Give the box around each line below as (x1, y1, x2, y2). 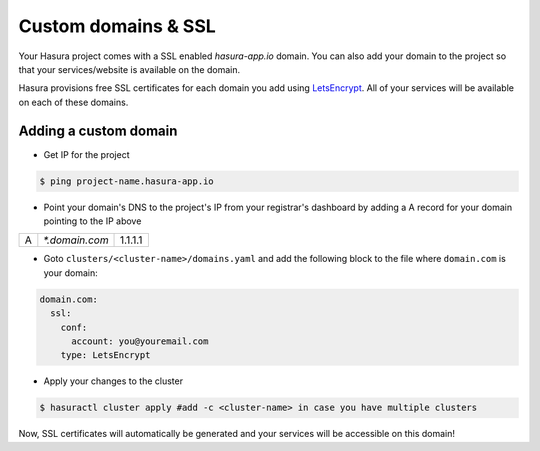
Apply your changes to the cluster (43, 375, 184, 387)
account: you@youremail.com (71, 335, 209, 347)
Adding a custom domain (18, 122, 178, 139)
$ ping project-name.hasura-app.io (39, 175, 214, 187)
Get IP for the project (43, 148, 130, 160)
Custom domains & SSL (18, 15, 217, 37)
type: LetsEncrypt (60, 350, 151, 361)
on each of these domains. (18, 96, 129, 108)
